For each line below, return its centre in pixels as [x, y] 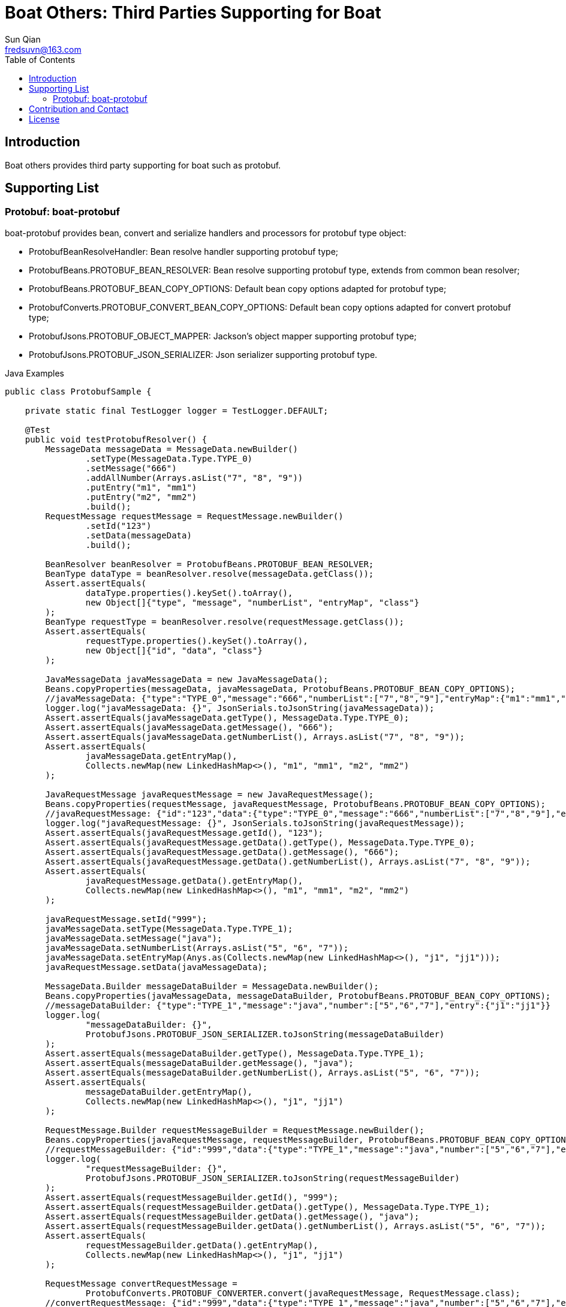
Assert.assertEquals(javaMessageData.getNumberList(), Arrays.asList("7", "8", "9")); [255, 737]
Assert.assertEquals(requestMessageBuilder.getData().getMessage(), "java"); [232, 1216]
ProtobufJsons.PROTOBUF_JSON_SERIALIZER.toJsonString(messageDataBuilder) [265, 1034]
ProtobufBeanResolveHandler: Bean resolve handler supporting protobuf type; [184, 251]
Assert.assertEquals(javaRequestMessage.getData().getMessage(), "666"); [222, 852]
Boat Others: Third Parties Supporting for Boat [193, 13]
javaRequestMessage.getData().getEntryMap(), [194, 880]
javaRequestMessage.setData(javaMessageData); [156, 967]
